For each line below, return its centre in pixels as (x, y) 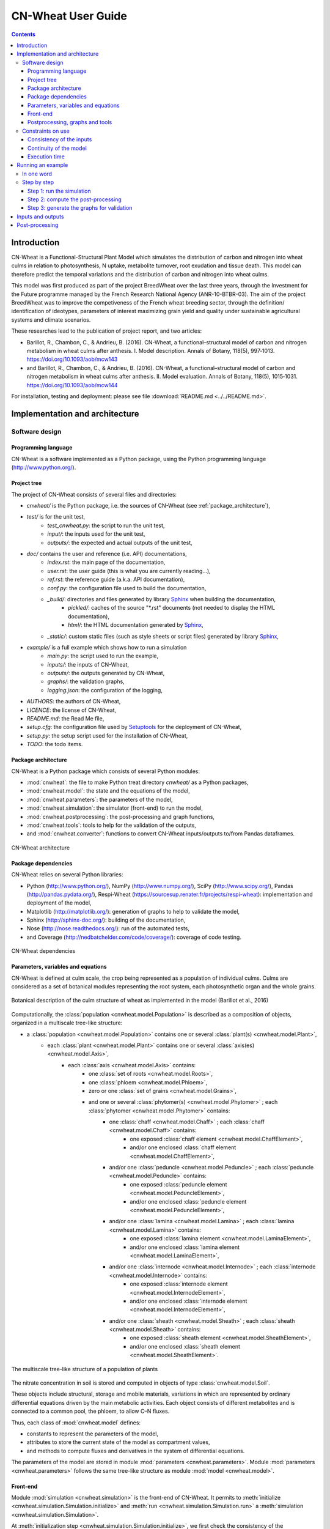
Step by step (38, 182)
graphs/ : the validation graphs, (86, 681)
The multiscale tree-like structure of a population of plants (85, 1369)
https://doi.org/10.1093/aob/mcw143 (72, 359)
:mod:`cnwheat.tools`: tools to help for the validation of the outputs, (112, 825)
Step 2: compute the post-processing (75, 199)
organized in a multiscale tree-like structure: (67, 1023)
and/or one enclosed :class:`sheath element (185, 1346)
